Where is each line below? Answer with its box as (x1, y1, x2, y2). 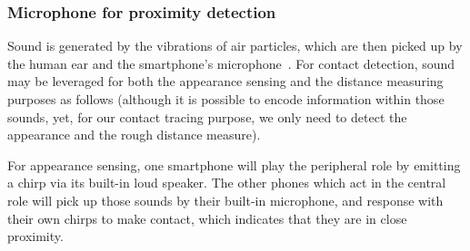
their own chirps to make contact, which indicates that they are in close (7, 208, 407, 227)
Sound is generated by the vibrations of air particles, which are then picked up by (7, 36, 463, 55)
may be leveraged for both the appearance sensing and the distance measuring (7, 72, 444, 91)
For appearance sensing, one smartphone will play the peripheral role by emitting (7, 155, 461, 174)
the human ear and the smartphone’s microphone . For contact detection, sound (7, 53, 455, 72)
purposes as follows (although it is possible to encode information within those (7, 90, 445, 108)
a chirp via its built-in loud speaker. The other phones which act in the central (7, 173, 446, 192)
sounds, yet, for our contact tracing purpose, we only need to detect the (7, 107, 407, 126)
